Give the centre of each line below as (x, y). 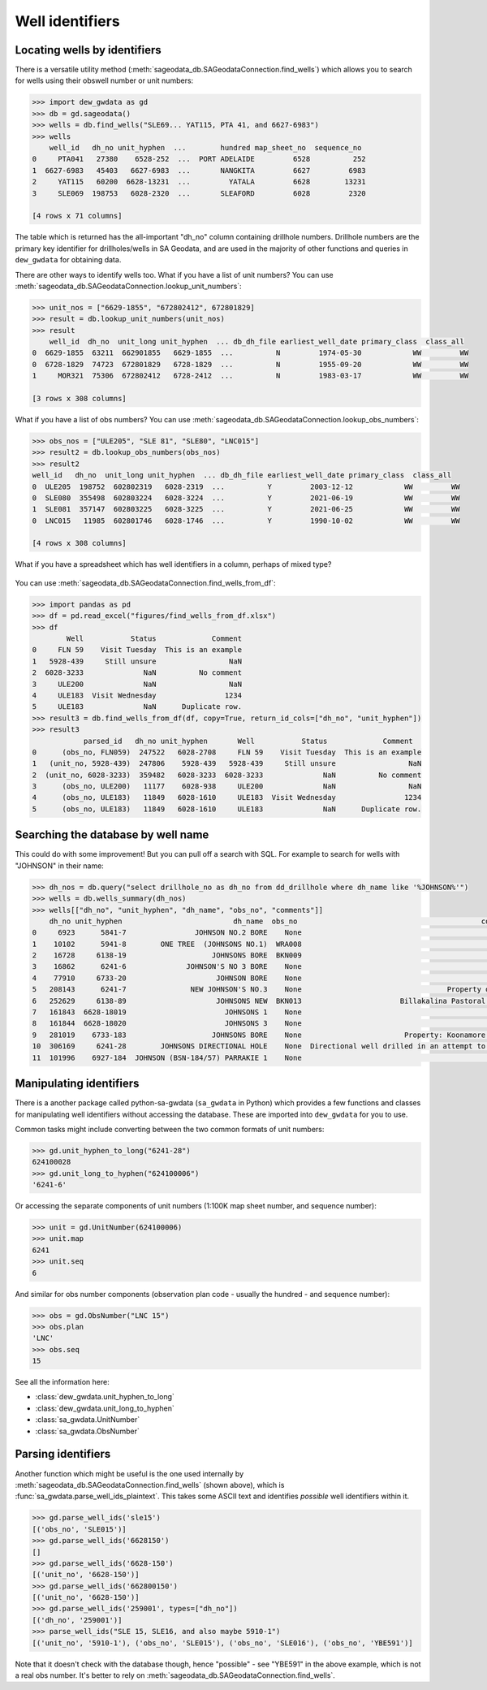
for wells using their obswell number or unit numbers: (104, 80)
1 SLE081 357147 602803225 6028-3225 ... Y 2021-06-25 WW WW (246, 509)
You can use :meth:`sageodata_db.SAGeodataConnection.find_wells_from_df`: (145, 583)
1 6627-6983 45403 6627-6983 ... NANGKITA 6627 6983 (199, 170)
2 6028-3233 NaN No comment (137, 673)
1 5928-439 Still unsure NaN (137, 661)
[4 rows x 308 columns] (80, 543)
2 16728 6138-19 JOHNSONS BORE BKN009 (167, 955)
